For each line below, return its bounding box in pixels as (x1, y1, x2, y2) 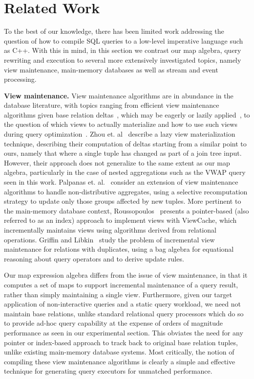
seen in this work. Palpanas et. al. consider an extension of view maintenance (4, 177, 238, 187)
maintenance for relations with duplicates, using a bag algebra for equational (4, 244, 234, 254)
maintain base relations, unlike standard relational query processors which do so (4, 308, 244, 318)
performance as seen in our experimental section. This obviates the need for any (4, 327, 243, 337)
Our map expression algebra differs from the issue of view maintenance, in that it (4, 270, 248, 280)
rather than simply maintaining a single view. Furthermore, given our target (4, 289, 232, 299)
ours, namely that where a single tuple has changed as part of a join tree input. (4, 148, 242, 158)
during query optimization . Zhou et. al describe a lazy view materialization (4, 129, 235, 139)
